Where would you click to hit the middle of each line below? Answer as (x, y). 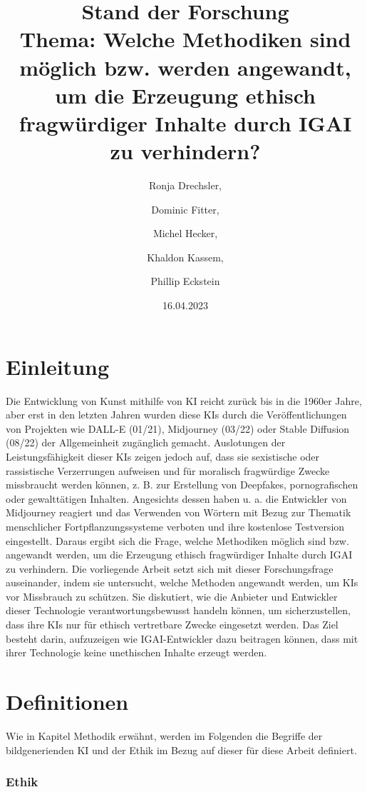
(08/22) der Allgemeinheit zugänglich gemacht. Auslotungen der (146, 442)
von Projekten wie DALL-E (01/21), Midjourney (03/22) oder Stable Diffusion (178, 428)
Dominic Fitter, (185, 209)
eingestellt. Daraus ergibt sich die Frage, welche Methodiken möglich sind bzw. (177, 540)
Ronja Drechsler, (185, 185)
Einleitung (58, 366)
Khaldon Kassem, (185, 257)
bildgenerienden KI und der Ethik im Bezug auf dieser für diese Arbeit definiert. (181, 750)
